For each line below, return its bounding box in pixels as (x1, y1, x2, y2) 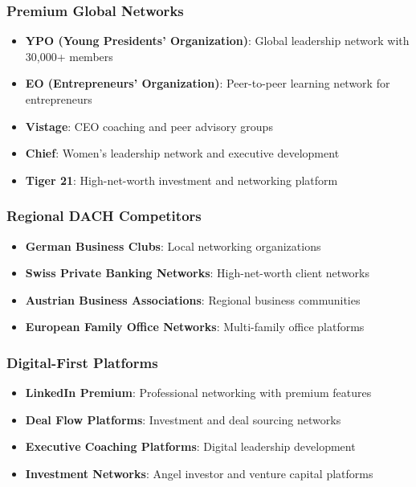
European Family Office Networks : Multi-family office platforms (25, 318, 365, 335)
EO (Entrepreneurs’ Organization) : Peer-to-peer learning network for (25, 75, 390, 92)
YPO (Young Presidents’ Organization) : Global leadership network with (25, 32, 410, 49)
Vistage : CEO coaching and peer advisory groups (25, 117, 273, 134)
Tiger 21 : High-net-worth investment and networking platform (25, 171, 338, 188)
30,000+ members (25, 47, 113, 64)
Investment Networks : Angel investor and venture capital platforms (25, 464, 373, 481)
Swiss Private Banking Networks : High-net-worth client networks (25, 264, 369, 281)
